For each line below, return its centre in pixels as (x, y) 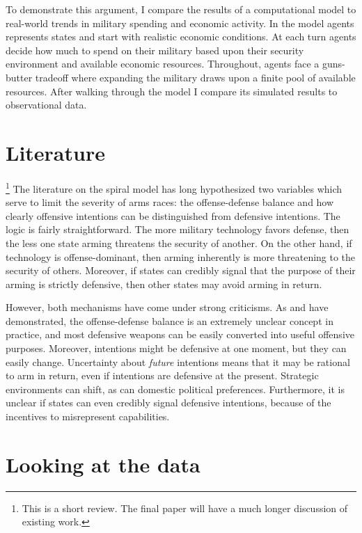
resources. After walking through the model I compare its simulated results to (172, 91)
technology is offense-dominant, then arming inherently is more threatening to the (181, 256)
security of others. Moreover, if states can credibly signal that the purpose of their (181, 270)
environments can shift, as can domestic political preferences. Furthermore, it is (175, 389)
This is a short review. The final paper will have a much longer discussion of (185, 508)
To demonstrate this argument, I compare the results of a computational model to (181, 9)
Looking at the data (103, 464)
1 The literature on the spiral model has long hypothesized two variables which (174, 187)
